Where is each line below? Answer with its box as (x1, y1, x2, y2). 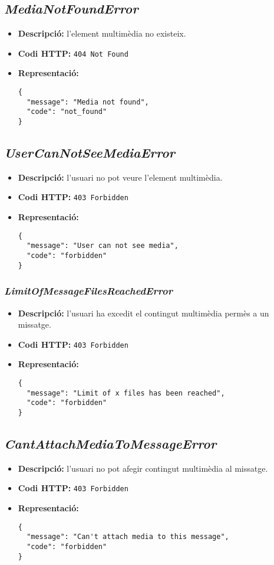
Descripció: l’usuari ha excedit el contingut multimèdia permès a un (18, 306, 269, 319)
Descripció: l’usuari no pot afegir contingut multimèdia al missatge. (18, 462, 268, 474)
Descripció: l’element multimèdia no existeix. (18, 27, 186, 40)
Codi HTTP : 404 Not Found (18, 47, 128, 59)
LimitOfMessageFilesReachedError (4, 283, 173, 298)
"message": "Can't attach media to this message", (27, 533, 229, 541)
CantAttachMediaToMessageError (4, 435, 217, 453)
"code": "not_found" (27, 107, 107, 116)
